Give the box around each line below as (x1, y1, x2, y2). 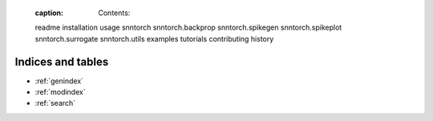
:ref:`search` (34, 99, 76, 108)
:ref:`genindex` (34, 76, 84, 86)
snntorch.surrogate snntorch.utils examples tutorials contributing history (34, 34, 274, 43)
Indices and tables (14, 54, 109, 68)
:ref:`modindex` (34, 87, 86, 97)
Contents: (98, 8, 131, 18)
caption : (34, 8, 64, 18)
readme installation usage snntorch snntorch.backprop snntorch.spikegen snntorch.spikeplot (34, 22, 342, 32)
